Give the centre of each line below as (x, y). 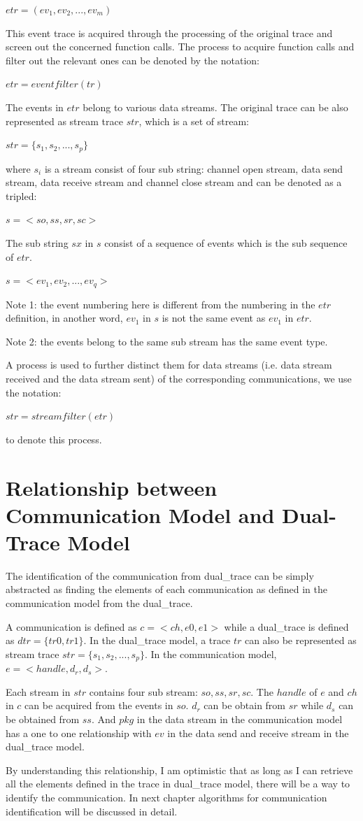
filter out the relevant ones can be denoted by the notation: (133, 60)
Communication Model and (140, 514)
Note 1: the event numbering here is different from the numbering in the (161, 304)
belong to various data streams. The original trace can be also (215, 107)
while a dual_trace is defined (286, 626)
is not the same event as (214, 318)
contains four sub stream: (143, 691)
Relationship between (112, 487)
